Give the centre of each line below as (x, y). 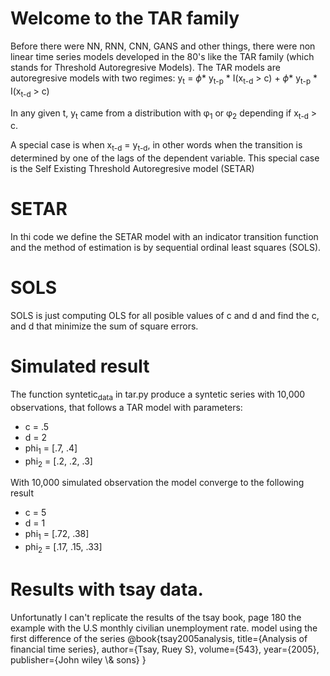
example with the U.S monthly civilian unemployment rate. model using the (164, 628)
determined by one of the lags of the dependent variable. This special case (165, 158)
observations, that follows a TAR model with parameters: (126, 407)
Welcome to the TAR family (125, 18)
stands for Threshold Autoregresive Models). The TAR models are (145, 67)
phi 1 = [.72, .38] (57, 535)
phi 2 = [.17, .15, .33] (63, 548)
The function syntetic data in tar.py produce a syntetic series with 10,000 (158, 395)
